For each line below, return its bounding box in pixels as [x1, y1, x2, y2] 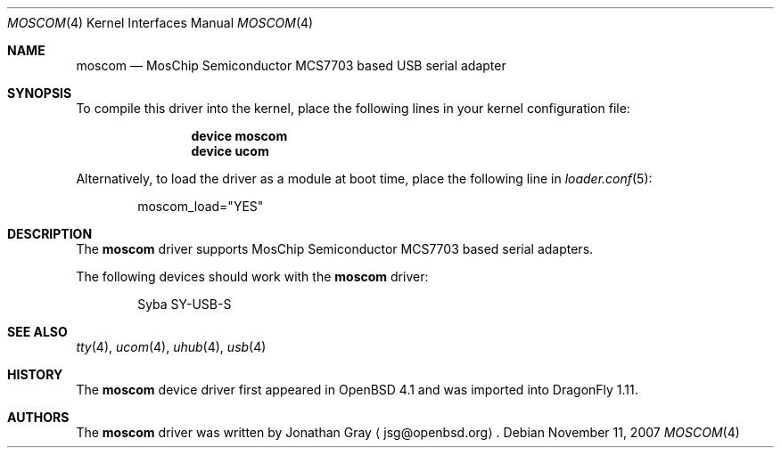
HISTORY [7, 367, 63, 382]
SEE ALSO [7, 324, 68, 339]
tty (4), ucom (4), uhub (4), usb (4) [76, 339, 267, 354]
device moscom [191, 128, 288, 143]
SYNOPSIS [7, 85, 72, 101]
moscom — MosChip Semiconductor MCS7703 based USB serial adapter [76, 58, 506, 73]
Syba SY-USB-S [137, 297, 232, 312]
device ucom [191, 143, 269, 158]
